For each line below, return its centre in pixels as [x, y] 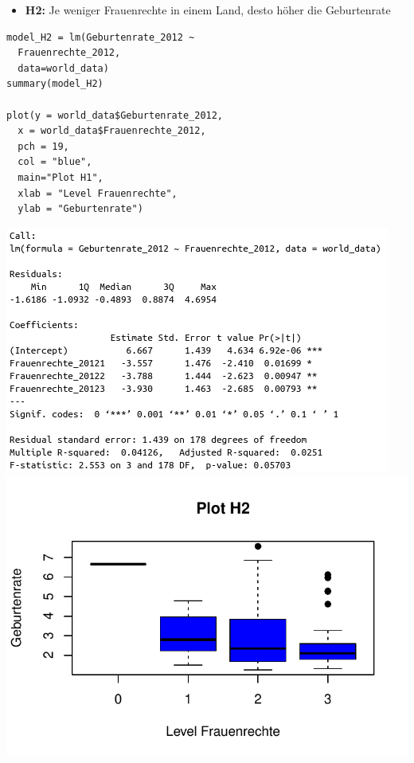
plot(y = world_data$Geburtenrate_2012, [115, 115]
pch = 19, [43, 146]
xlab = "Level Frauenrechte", [98, 193]
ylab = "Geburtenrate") [80, 209]
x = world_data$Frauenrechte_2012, [112, 131]
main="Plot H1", [61, 177]
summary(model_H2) [55, 84]
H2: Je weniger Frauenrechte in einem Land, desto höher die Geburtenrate [208, 10]
